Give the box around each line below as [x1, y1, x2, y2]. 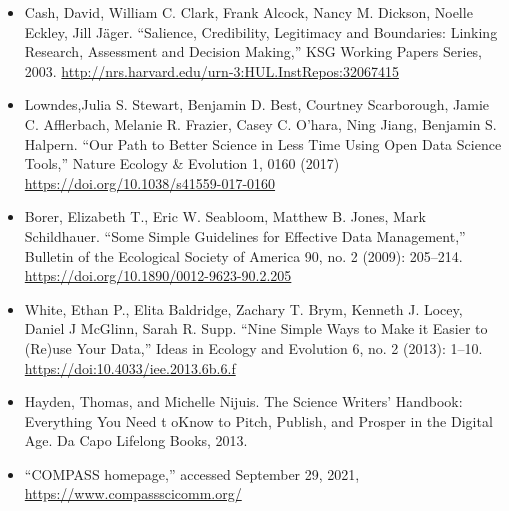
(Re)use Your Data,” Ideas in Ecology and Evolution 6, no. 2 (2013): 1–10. [24, 337, 483, 358]
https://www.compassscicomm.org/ [24, 483, 242, 504]
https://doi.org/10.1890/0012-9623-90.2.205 [24, 265, 292, 286]
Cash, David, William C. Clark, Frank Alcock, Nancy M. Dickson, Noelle [24, 2, 473, 22]
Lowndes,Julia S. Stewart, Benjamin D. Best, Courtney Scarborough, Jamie [24, 94, 490, 115]
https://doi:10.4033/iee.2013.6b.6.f [24, 357, 236, 378]
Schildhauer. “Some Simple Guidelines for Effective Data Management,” [24, 225, 466, 246]
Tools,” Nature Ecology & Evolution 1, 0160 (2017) [24, 153, 340, 174]
